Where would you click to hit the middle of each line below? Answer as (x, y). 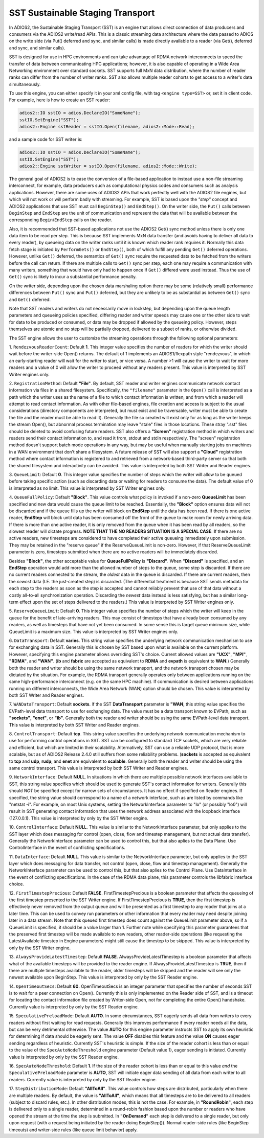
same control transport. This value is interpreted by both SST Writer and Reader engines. (99, 768)
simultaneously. (25, 84)
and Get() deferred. (30, 299)
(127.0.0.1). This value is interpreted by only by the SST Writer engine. (79, 818)
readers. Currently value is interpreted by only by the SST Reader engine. (83, 1079)
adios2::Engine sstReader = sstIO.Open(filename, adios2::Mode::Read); (107, 127)
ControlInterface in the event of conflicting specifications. (67, 848)
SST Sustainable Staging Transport (82, 13)
